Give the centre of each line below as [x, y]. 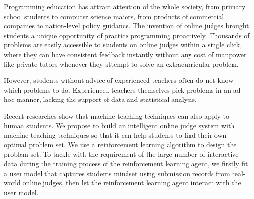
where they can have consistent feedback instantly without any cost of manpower [125, 54]
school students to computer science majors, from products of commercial [114, 16]
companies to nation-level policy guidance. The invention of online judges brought [127, 26]
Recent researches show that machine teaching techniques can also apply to [117, 115]
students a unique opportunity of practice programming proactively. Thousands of [127, 35]
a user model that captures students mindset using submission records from [117, 173]
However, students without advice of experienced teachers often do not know [119, 80]
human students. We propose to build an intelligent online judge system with [119, 125]
